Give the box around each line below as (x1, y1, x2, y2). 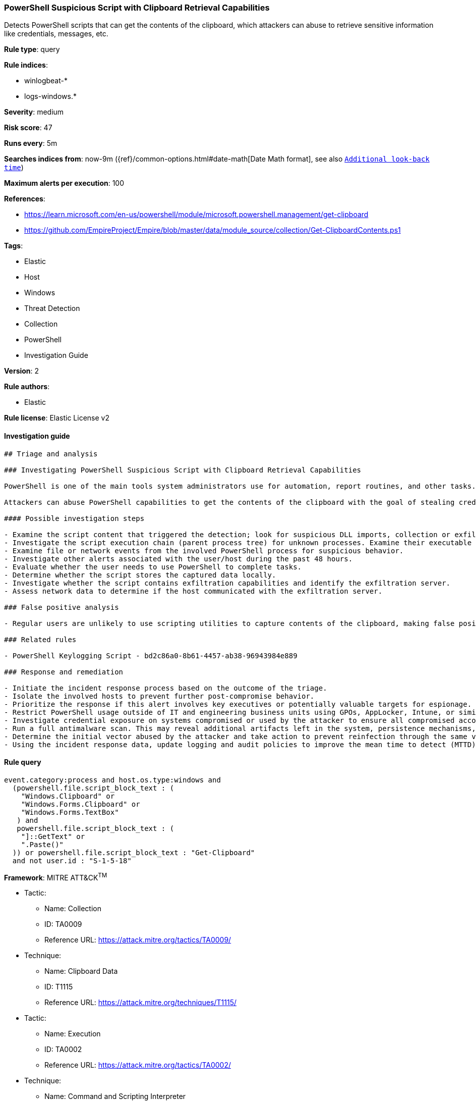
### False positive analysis (4, 603, 119, 611)
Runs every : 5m (4, 139, 57, 148)
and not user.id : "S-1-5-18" (12, 856, 132, 865)
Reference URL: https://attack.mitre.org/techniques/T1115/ (44, 998, 236, 1007)
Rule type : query (4, 45, 60, 54)
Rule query (4, 758, 41, 767)
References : (4, 194, 45, 203)
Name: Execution (44, 1029, 101, 1038)
